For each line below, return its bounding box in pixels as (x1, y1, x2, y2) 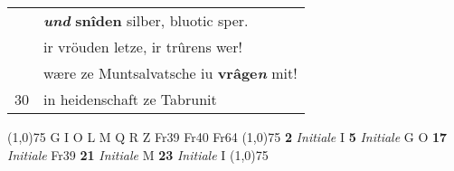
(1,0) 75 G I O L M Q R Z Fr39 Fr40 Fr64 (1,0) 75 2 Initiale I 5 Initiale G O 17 (7, 128, 448, 146)
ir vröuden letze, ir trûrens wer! (43, 36, 242, 57)
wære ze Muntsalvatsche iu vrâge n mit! (43, 62, 298, 83)
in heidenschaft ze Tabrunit (43, 89, 217, 109)
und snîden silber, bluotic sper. (43, 10, 249, 31)
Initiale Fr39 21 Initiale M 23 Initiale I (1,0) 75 (7, 145, 269, 164)
